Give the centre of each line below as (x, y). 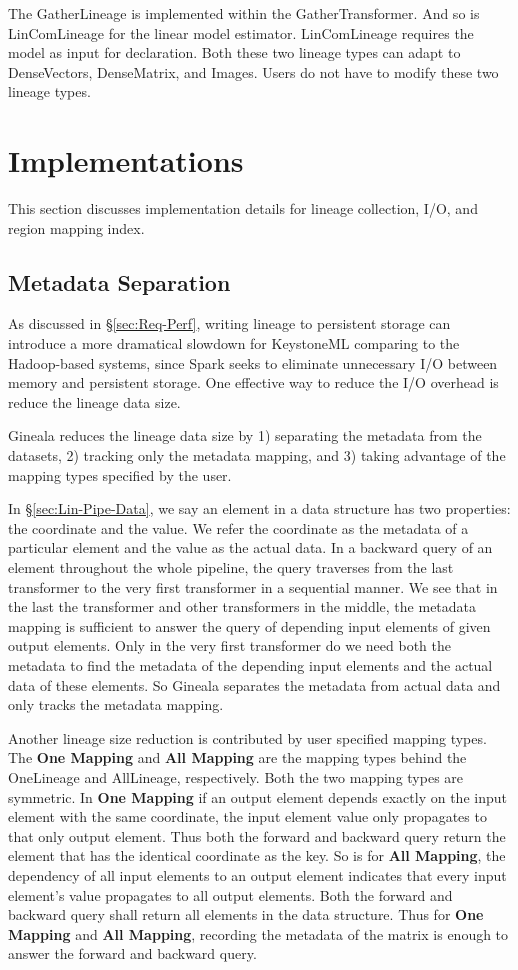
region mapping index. (76, 227)
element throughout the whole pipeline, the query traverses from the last (231, 567)
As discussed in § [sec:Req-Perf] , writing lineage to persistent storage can (229, 323)
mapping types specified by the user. (120, 474)
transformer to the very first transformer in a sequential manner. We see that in (253, 586)
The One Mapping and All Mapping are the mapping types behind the (237, 757)
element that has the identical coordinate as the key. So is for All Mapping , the (257, 855)
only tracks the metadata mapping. (116, 704)
